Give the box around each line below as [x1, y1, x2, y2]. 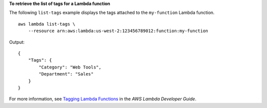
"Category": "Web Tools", [39, 64, 101, 70]
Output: [9, 39, 25, 45]
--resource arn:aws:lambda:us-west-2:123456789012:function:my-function [28, 28, 209, 34]
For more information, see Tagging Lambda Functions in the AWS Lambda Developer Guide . [9, 96, 196, 102]
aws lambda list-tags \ [18, 21, 76, 27]
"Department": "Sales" [39, 72, 94, 77]
